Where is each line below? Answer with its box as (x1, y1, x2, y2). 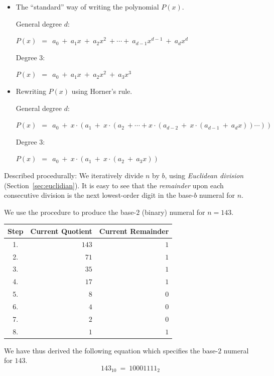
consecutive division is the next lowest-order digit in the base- (4, 190, 194, 200)
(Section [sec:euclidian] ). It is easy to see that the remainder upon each (4, 180, 224, 190)
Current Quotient (30, 225, 92, 236)
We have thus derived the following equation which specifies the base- (4, 345, 218, 355)
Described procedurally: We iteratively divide (4, 170, 144, 180)
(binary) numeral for (142, 206, 205, 217)
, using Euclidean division (165, 170, 244, 180)
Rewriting (16, 85, 46, 96)
